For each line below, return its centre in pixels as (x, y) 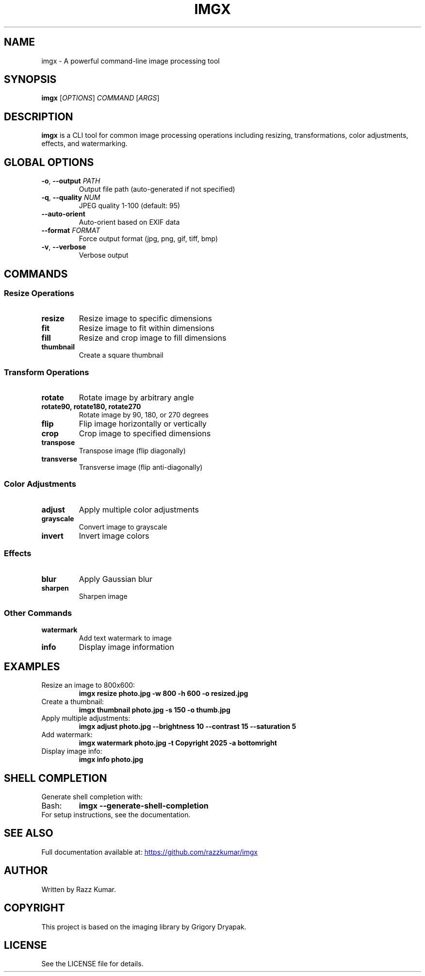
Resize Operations (39, 293)
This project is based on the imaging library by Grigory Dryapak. (144, 926)
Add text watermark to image (125, 638)
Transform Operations (47, 372)
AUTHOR (26, 871)
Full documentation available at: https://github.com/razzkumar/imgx (149, 852)
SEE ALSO (29, 833)
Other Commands (38, 613)
